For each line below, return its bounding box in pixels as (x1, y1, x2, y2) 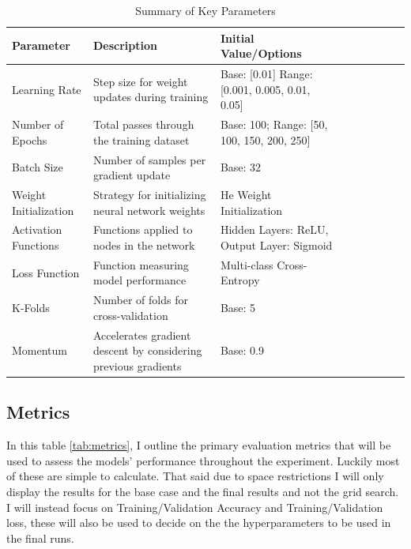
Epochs (12, 131, 47, 148)
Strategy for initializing (92, 186, 206, 202)
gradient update (92, 167, 171, 183)
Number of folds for (92, 291, 188, 308)
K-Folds (12, 299, 50, 316)
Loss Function (12, 264, 80, 280)
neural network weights (92, 201, 205, 218)
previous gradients (92, 357, 182, 374)
